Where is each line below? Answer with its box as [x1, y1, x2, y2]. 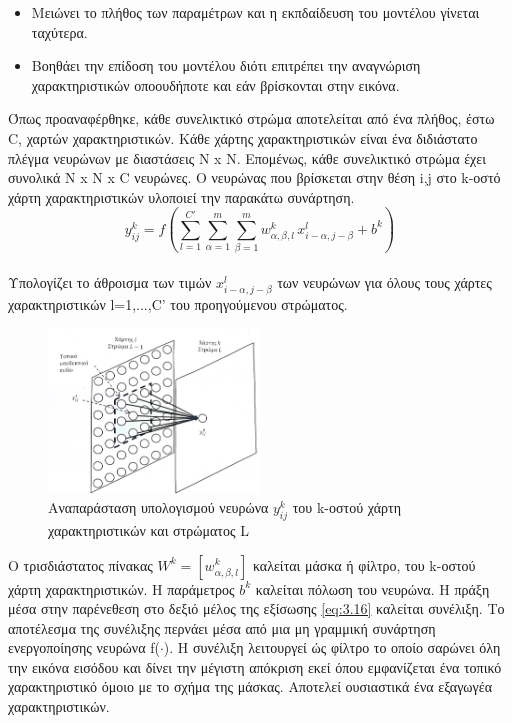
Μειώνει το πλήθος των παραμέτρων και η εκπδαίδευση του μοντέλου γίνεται [31, 2, 480, 22]
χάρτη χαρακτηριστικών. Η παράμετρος [8, 578, 235, 599]
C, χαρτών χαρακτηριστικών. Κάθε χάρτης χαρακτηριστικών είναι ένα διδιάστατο [8, 127, 478, 148]
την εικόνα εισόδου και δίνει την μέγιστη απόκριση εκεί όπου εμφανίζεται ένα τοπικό [8, 656, 502, 677]
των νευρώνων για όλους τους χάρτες [277, 271, 492, 292]
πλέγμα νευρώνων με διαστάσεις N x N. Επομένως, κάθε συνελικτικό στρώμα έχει [8, 147, 486, 168]
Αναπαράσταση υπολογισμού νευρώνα [48, 497, 269, 518]
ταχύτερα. [31, 21, 88, 42]
